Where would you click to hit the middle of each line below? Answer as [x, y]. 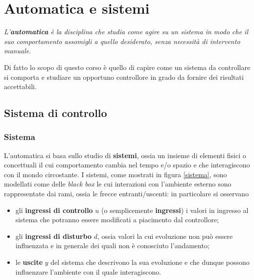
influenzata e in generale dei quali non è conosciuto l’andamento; [112, 245]
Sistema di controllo [56, 113]
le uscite [29, 262]
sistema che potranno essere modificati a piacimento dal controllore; [117, 220]
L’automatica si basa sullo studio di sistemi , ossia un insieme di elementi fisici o [125, 155]
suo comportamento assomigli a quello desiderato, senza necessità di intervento [122, 41]
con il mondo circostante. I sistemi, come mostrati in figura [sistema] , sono [115, 174]
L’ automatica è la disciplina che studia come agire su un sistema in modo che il [126, 32]
